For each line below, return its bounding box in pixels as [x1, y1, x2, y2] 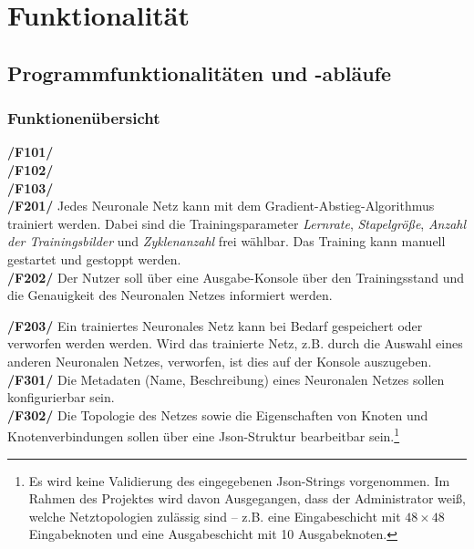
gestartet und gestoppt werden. [7, 249, 181, 268]
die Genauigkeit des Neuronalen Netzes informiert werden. [7, 285, 333, 305]
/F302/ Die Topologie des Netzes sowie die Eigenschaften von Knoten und [7, 405, 428, 424]
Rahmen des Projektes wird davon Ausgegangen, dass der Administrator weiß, [28, 489, 466, 508]
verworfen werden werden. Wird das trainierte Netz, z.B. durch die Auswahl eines [7, 334, 463, 353]
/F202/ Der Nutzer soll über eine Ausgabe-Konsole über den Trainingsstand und [7, 267, 465, 286]
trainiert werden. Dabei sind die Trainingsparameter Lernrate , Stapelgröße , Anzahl [7, 213, 467, 233]
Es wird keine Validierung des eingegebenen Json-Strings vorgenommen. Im [28, 471, 450, 490]
